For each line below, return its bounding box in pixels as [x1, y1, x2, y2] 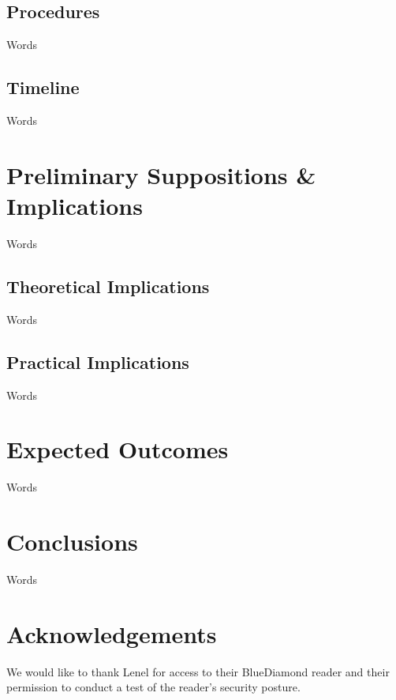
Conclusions [6, 525, 138, 557]
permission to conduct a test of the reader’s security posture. [6, 679, 301, 695]
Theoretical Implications [6, 273, 210, 298]
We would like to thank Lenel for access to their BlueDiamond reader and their [6, 663, 390, 679]
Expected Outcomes [6, 433, 229, 465]
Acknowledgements [6, 617, 217, 649]
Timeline [6, 75, 80, 100]
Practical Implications [6, 349, 189, 374]
